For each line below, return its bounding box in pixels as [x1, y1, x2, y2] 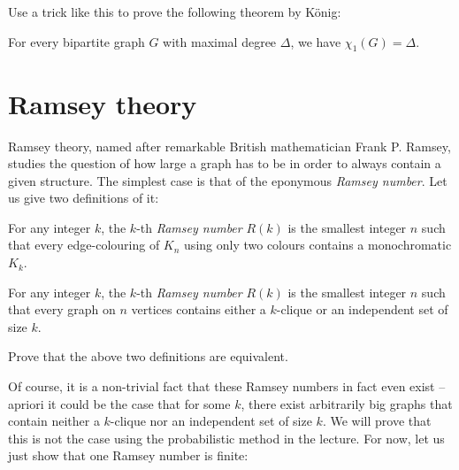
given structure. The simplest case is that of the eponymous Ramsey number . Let [8, 171, 448, 189]
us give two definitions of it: [8, 189, 159, 207]
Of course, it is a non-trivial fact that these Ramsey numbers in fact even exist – [8, 377, 446, 396]
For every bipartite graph [8, 32, 145, 50]
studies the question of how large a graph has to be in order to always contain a [8, 154, 441, 173]
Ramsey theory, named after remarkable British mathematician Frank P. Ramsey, [8, 136, 451, 155]
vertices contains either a [131, 300, 266, 319]
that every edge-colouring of [8, 235, 160, 254]
